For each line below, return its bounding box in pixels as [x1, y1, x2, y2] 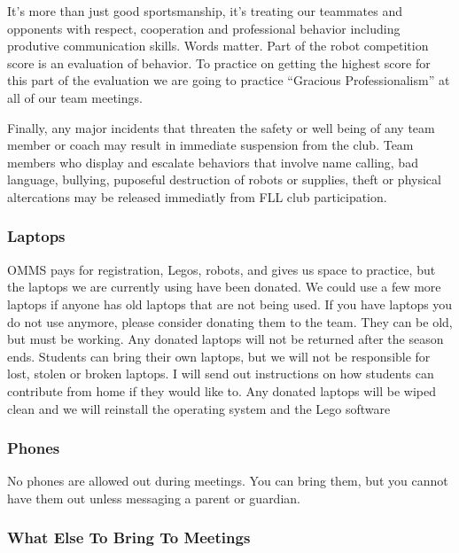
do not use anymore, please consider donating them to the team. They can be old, [7, 312, 453, 331]
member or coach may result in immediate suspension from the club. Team [7, 136, 414, 154]
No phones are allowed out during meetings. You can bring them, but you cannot [7, 471, 448, 490]
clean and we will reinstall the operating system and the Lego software [7, 399, 391, 417]
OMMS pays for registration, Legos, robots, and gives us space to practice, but [7, 260, 436, 278]
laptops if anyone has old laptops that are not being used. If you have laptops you [7, 294, 453, 313]
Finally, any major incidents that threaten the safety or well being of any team [7, 118, 435, 136]
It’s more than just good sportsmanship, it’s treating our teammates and [7, 2, 402, 19]
